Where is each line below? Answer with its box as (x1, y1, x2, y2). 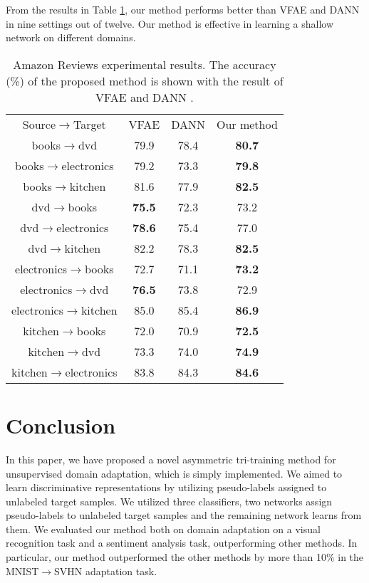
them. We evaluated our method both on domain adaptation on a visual (6, 521, 321, 536)
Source (22, 115, 56, 132)
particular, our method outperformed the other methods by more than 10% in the (6, 550, 364, 564)
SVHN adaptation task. (54, 563, 157, 578)
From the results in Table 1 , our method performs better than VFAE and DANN (6, 2, 360, 16)
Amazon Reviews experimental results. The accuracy (13, 56, 276, 73)
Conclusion (6, 410, 116, 439)
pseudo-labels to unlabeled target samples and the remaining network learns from (6, 508, 362, 522)
